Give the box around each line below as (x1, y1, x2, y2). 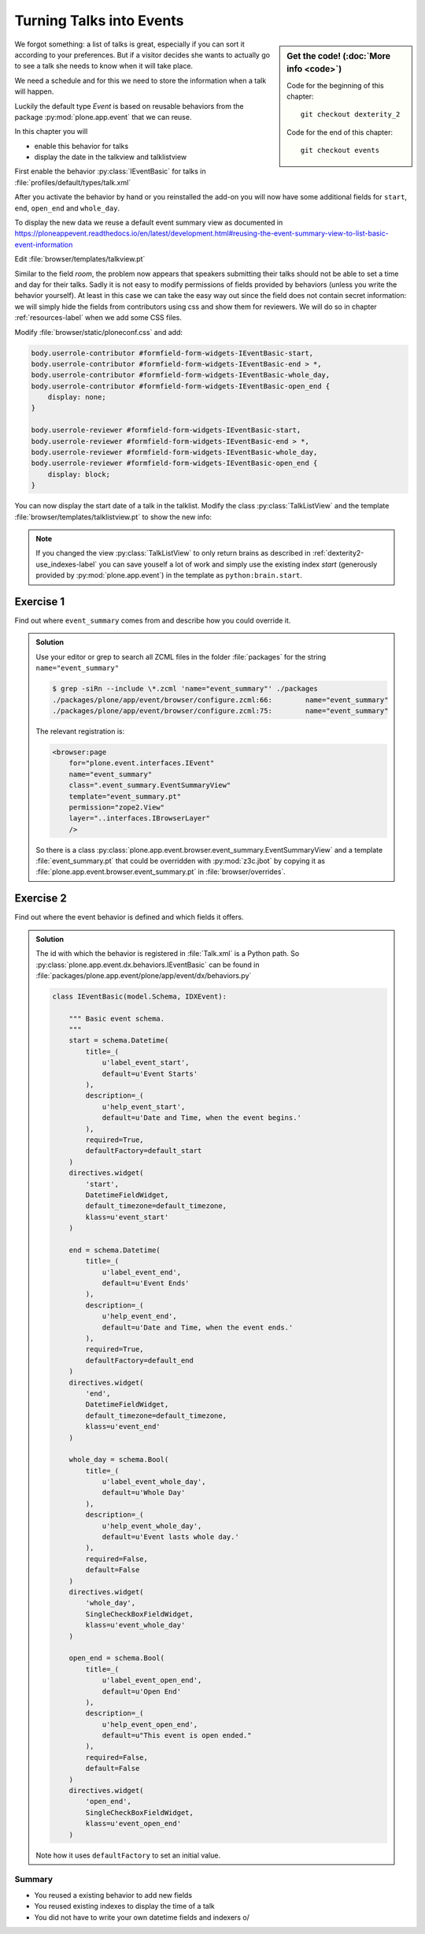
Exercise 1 (14, 595, 65, 608)
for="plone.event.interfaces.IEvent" (68, 759, 215, 768)
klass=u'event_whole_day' (85, 1620, 186, 1630)
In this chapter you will (14, 127, 88, 136)
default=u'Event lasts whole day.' (102, 1533, 239, 1542)
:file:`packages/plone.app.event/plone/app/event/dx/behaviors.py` (35, 970, 252, 980)
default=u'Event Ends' (102, 1279, 190, 1288)
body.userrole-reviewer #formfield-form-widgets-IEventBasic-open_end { (31, 459, 318, 468)
